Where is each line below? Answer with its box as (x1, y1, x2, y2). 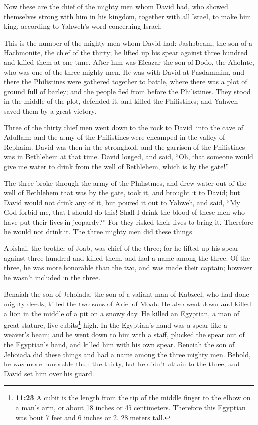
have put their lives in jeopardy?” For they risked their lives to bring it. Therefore (4, 216, 254, 227)
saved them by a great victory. (4, 105, 97, 116)
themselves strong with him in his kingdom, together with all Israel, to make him (4, 11, 251, 21)
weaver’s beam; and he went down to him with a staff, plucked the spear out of (4, 329, 245, 340)
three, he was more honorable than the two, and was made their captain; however (4, 262, 252, 273)
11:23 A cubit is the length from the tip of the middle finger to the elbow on (15, 392, 251, 403)
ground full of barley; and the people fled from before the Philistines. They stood (4, 86, 251, 96)
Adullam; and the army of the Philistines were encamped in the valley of (4, 132, 225, 142)
